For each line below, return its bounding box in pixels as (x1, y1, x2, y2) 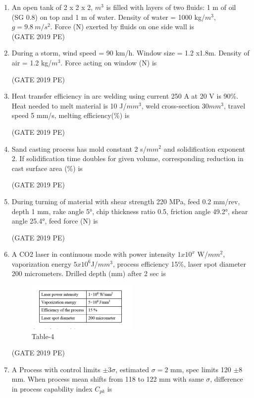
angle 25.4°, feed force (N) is (11, 216, 98, 226)
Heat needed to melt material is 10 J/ (11, 100, 127, 111)
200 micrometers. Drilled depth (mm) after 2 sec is (11, 268, 166, 279)
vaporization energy (11, 258, 72, 269)
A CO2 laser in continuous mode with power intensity (11, 249, 175, 259)
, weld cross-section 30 (141, 100, 209, 111)
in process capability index (11, 384, 93, 394)
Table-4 (31, 331, 54, 341)
